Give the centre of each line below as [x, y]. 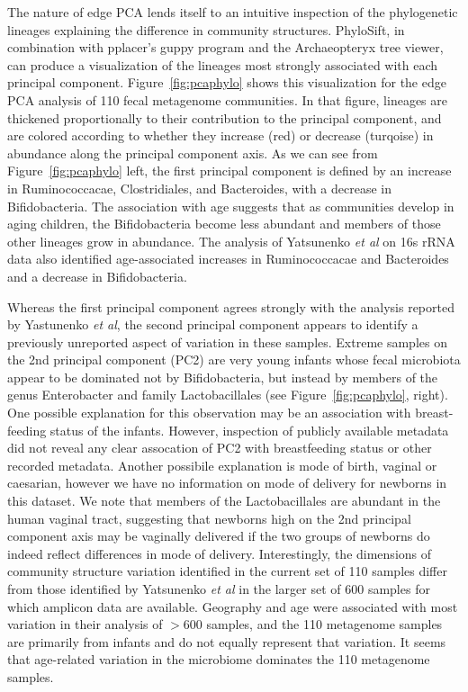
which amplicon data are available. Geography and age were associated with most [233, 606]
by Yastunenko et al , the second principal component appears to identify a [213, 324]
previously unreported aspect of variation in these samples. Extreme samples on [227, 342]
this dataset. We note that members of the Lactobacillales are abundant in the [224, 501]
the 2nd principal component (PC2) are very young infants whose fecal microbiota [234, 359]
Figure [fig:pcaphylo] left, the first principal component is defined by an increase [229, 171]
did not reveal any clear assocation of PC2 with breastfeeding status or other [220, 448]
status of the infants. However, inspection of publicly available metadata [249, 430]
